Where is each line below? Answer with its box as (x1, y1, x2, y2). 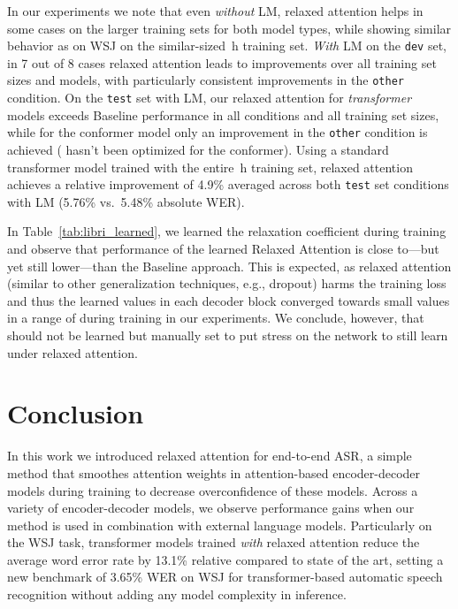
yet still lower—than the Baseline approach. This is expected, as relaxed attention (7, 256, 452, 275)
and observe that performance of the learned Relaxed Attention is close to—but (7, 240, 439, 258)
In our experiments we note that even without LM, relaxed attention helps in (7, 2, 424, 19)
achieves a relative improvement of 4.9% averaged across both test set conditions (7, 175, 449, 194)
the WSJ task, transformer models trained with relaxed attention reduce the (7, 533, 420, 552)
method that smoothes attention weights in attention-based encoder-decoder (7, 463, 421, 482)
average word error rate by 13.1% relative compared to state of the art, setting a (7, 550, 444, 568)
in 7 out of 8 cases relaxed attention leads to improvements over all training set (7, 53, 437, 72)
